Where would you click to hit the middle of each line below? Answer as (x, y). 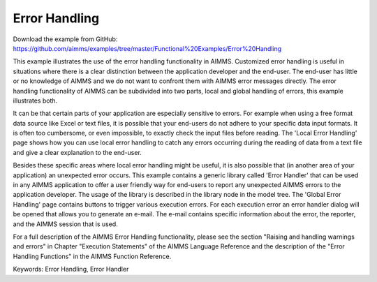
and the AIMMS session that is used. (65, 224)
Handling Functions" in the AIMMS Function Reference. (92, 256)
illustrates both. (35, 101)
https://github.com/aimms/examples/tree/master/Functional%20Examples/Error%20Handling (147, 48)
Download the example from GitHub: (65, 39)
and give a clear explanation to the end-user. (77, 152)
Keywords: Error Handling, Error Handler (71, 269)
